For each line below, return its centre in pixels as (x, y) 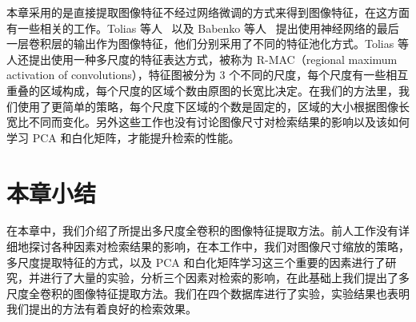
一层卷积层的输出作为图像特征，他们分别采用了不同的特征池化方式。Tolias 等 (208, 44)
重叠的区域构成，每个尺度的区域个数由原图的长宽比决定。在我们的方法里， (202, 90)
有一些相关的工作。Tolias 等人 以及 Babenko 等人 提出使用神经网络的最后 (203, 28)
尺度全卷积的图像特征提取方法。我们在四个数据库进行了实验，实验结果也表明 (208, 293)
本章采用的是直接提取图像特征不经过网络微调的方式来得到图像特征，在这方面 (208, 12)
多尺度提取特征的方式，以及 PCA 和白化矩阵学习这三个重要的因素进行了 (196, 262)
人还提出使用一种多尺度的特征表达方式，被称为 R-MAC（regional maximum (202, 59)
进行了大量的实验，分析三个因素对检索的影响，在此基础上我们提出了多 (224, 278)
